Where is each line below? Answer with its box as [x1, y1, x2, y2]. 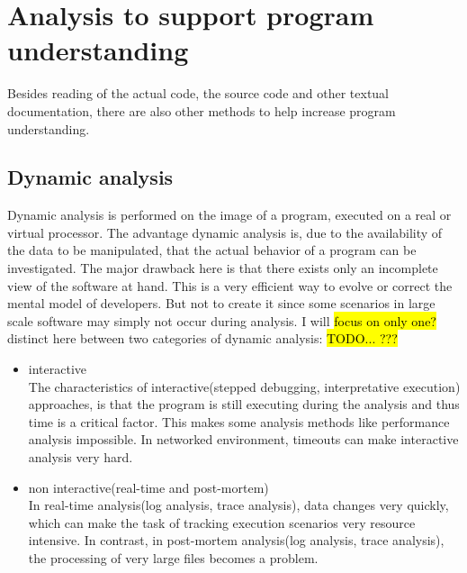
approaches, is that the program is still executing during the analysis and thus [28, 395, 460, 414]
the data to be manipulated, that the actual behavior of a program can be [7, 241, 417, 259]
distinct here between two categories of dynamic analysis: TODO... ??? [7, 329, 398, 348]
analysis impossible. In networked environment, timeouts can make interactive [28, 430, 459, 449]
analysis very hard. [28, 448, 133, 467]
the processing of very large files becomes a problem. [28, 548, 319, 567]
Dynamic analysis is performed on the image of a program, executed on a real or [7, 205, 452, 224]
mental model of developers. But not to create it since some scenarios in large [7, 294, 436, 313]
